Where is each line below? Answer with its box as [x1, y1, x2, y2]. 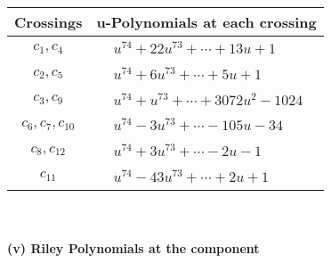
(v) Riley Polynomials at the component [7, 239, 260, 258]
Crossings [14, 12, 83, 32]
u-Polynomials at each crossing [96, 12, 317, 32]
